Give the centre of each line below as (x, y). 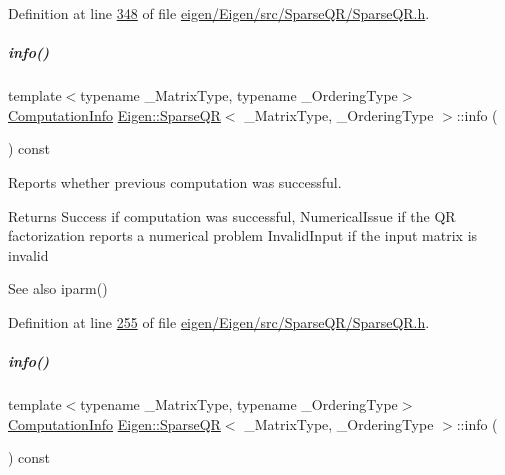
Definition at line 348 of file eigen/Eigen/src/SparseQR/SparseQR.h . (219, 13)
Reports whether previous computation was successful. (175, 181)
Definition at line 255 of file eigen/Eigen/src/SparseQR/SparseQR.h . (219, 321)
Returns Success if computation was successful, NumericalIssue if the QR (232, 215)
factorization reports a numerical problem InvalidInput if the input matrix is (243, 235)
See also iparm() (58, 288)
